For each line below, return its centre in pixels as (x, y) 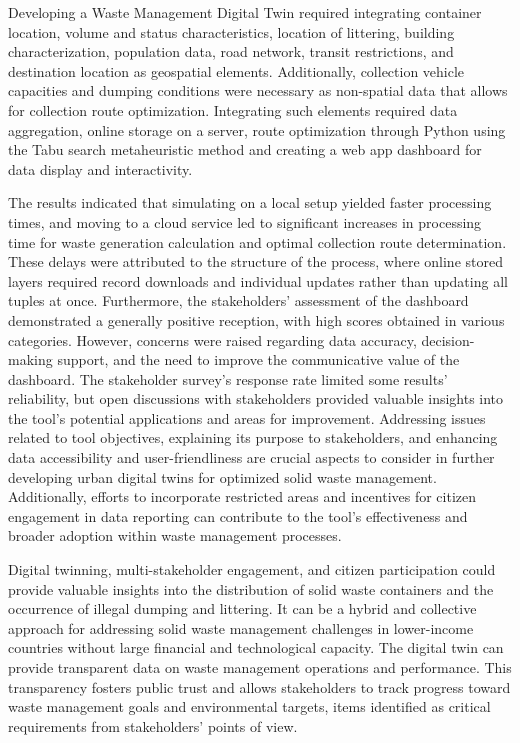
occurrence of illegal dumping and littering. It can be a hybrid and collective (242, 608)
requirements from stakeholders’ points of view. (153, 725)
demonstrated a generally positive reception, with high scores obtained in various (256, 319)
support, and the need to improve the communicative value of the (258, 359)
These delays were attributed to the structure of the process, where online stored (255, 261)
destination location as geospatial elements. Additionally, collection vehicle (236, 70)
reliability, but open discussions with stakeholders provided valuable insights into (256, 398)
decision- (448, 339)
